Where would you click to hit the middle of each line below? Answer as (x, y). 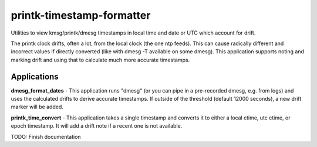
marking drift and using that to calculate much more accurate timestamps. (100, 60)
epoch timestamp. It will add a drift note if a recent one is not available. (97, 126)
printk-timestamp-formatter (81, 15)
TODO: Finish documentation (46, 136)
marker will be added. (37, 107)
